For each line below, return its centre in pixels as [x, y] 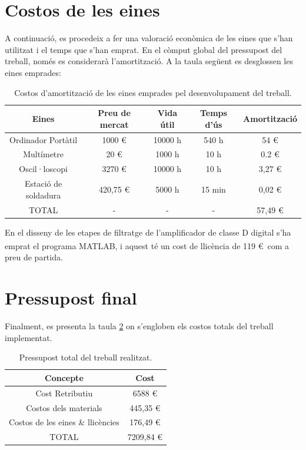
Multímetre [44, 154]
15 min [213, 189]
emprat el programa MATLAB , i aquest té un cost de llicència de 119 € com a [147, 245]
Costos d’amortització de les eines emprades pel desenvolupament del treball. [153, 92]
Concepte [64, 377]
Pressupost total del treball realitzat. [86, 357]
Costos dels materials [64, 407]
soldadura [43, 195]
